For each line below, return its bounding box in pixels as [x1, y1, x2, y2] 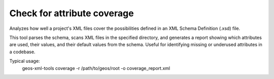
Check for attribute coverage [9, 8, 134, 19]
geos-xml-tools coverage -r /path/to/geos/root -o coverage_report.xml [22, 65, 170, 71]
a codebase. [9, 49, 36, 55]
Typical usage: [9, 58, 40, 64]
